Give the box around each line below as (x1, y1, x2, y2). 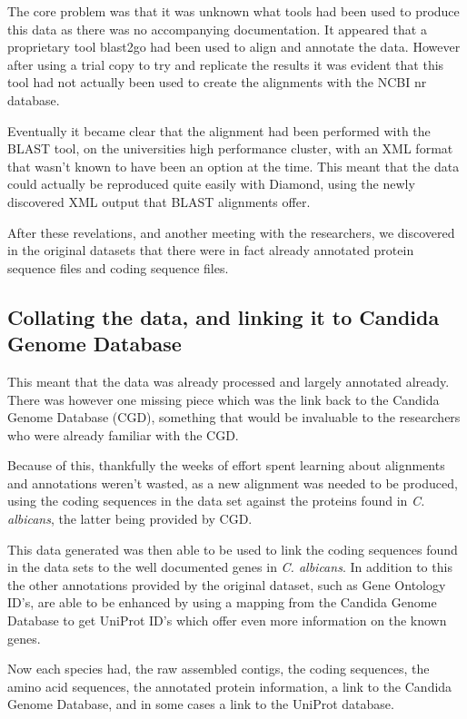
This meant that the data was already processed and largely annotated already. (7, 371, 450, 390)
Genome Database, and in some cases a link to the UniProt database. (7, 694, 394, 714)
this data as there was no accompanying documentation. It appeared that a (7, 19, 427, 38)
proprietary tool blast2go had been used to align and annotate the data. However (7, 37, 461, 56)
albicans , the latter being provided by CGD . (7, 509, 253, 528)
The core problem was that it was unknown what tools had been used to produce (7, 2, 460, 20)
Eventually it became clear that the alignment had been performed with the (7, 121, 431, 140)
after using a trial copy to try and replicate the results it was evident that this (7, 54, 444, 74)
